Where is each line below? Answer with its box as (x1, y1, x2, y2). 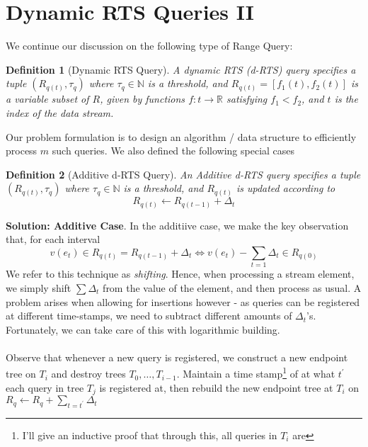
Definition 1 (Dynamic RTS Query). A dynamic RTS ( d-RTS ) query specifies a (6, 62, 356, 77)
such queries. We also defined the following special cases (52, 143, 295, 158)
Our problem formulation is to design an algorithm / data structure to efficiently (6, 129, 357, 144)
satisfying (226, 91, 268, 106)
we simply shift (6, 280, 71, 295)
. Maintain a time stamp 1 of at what (176, 364, 335, 381)
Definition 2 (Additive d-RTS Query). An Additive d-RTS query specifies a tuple (6, 166, 361, 181)
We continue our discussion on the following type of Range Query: (6, 38, 293, 53)
